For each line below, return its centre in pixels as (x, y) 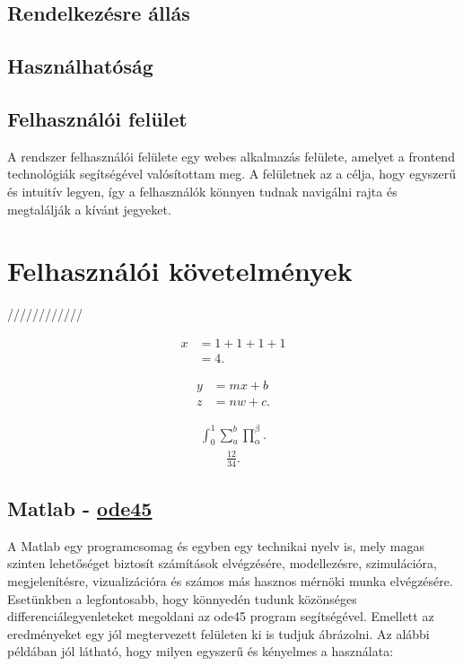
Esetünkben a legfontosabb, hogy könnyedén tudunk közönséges (182, 598)
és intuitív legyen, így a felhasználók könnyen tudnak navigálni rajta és (202, 191)
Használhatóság (80, 66)
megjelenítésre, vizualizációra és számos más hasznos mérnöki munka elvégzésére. (230, 581)
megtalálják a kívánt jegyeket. (89, 209)
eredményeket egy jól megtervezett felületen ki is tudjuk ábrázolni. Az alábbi (218, 633)
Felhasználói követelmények (180, 271)
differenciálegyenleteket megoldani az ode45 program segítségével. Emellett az (221, 616)
